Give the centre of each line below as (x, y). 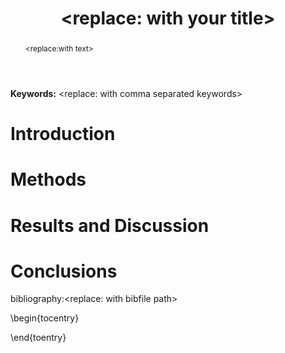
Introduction (63, 134)
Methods (48, 179)
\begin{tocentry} (45, 318)
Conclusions (64, 271)
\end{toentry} (38, 338)
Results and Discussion (110, 225)
